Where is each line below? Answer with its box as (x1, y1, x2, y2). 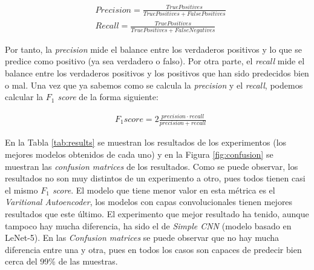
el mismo (5, 183, 38, 196)
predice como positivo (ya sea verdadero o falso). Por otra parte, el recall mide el (5, 55, 305, 67)
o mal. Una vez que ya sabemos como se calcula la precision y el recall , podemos (5, 78, 303, 91)
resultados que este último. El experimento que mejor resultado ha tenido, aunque (5, 207, 309, 220)
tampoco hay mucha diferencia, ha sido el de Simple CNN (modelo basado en (5, 219, 292, 232)
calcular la (5, 90, 44, 103)
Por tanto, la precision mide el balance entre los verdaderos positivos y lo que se (5, 42, 302, 55)
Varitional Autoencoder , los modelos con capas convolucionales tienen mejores (5, 195, 293, 208)
